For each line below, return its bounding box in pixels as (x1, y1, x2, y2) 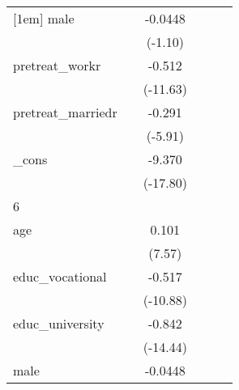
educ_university (13, 314, 105, 333)
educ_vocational (13, 267, 107, 286)
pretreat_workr (13, 56, 101, 74)
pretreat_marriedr (13, 103, 117, 121)
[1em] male (13, 9, 75, 28)
